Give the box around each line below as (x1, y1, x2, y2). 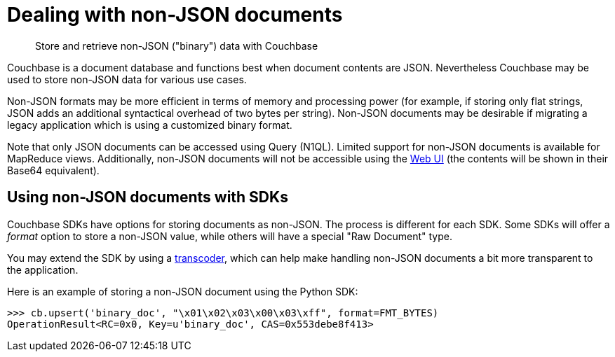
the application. (7, 263, 79, 276)
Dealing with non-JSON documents (7, 3, 343, 27)
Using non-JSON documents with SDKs (7, 188, 288, 206)
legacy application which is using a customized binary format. (7, 118, 292, 131)
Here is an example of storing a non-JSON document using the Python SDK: (7, 285, 358, 297)
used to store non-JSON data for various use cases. (7, 73, 247, 85)
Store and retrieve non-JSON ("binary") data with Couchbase (35, 39, 318, 52)
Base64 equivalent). (7, 164, 100, 176)
